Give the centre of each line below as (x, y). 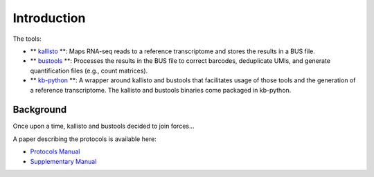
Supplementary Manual (63, 161)
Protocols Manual (55, 151)
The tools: (27, 39)
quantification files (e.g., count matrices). (89, 71)
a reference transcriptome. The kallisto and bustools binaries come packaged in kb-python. (161, 90)
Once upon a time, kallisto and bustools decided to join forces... (104, 126)
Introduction (49, 18)
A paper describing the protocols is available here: (85, 139)
